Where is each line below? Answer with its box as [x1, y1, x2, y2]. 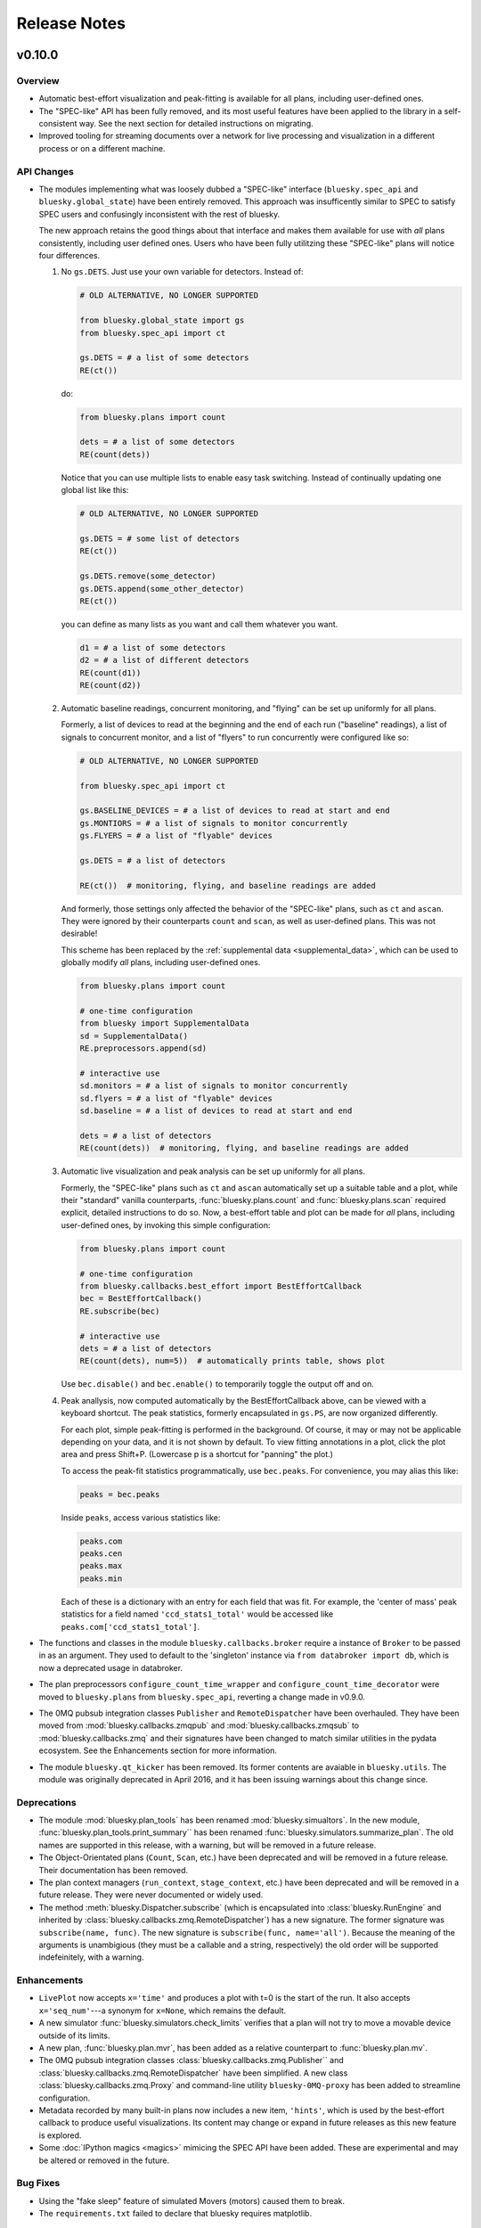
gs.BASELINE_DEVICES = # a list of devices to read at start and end [79, 806, 390, 815]
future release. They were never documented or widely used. [38, 1889, 264, 1900]
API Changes [16, 165, 75, 177]
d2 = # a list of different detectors [79, 655, 249, 666]
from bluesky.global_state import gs [79, 315, 245, 325]
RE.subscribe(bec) [79, 1306, 160, 1316]
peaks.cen [79, 1549, 123, 1559]
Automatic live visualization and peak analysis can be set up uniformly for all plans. [61, 1166, 365, 1176]
